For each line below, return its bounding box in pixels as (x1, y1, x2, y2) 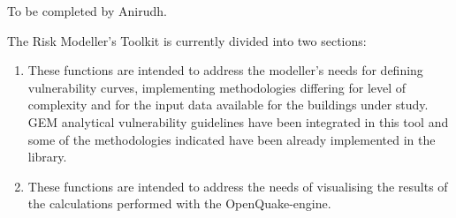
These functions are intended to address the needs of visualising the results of (27, 177, 448, 195)
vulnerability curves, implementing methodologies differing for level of (27, 78, 407, 96)
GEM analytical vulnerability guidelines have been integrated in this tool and (27, 112, 449, 131)
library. (27, 147, 67, 166)
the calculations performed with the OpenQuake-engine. (27, 194, 331, 213)
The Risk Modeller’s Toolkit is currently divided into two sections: (7, 31, 367, 49)
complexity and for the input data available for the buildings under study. (27, 95, 429, 114)
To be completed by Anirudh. (7, 2, 167, 19)
